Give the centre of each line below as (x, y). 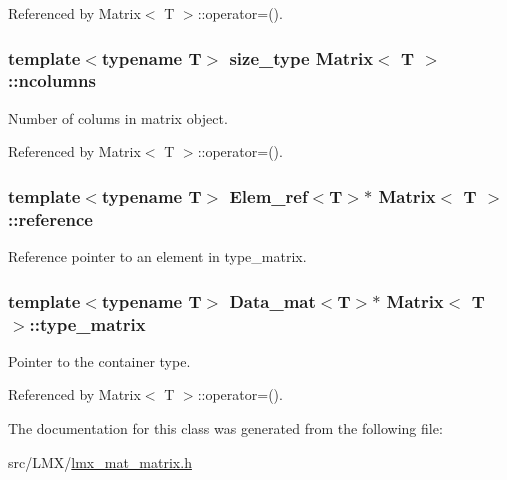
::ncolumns (52, 80)
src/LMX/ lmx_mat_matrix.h (100, 461)
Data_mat (272, 300)
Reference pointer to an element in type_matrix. (157, 256)
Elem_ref (268, 195)
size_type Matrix (301, 57)
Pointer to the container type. (99, 360)
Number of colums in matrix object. (118, 117)
